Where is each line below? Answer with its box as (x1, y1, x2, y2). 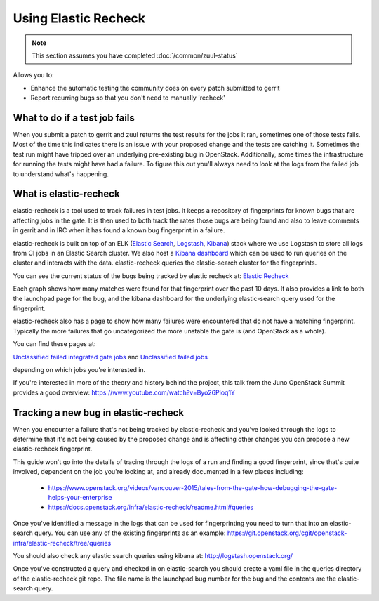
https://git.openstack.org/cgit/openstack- (227, 529, 347, 537)
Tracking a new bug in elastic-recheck (13, 407, 185, 418)
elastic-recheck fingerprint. (13, 444, 93, 453)
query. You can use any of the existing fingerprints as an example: (34, 529, 226, 537)
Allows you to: (13, 71, 54, 79)
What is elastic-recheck (13, 188, 120, 200)
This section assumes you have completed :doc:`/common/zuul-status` (32, 51, 238, 60)
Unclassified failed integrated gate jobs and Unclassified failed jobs (13, 352, 208, 361)
